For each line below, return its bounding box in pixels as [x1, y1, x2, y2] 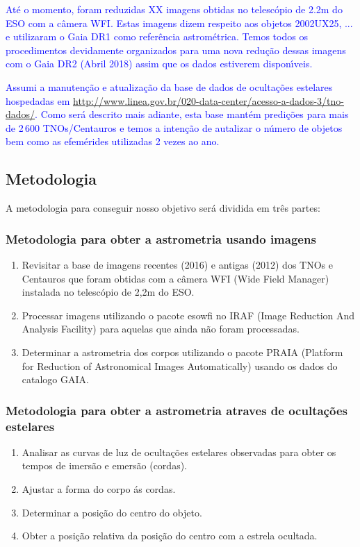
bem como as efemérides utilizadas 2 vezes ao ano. [6, 134, 220, 149]
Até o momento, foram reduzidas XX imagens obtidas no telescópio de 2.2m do [6, 2, 343, 16]
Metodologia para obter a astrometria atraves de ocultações [6, 401, 347, 419]
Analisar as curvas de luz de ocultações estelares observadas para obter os [22, 444, 336, 459]
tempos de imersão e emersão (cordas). [22, 458, 187, 473]
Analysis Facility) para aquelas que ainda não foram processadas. [22, 321, 300, 336]
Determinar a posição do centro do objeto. [22, 505, 202, 519]
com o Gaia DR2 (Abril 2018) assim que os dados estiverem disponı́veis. [6, 56, 313, 71]
